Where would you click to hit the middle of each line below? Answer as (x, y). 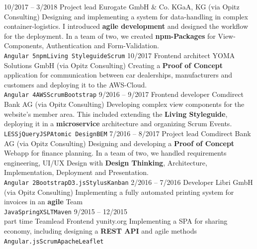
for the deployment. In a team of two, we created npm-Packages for (110, 36)
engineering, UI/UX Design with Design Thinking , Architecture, (106, 162)
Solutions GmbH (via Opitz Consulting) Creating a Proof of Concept (113, 65)
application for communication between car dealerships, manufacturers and (118, 75)
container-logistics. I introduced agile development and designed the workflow (126, 26)
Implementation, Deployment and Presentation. (77, 172)
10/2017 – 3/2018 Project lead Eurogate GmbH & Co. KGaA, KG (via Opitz (122, 6)
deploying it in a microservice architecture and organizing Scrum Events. (118, 124)
